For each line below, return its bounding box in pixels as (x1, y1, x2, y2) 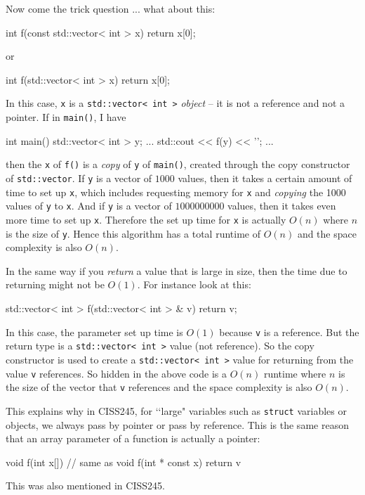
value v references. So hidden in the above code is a (6, 366, 227, 380)
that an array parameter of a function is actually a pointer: (6, 431, 260, 446)
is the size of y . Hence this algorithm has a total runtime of (6, 226, 260, 240)
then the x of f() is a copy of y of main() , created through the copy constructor (6, 157, 350, 172)
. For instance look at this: (137, 277, 251, 292)
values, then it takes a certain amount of (178, 170, 352, 185)
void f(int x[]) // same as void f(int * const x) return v (6, 454, 241, 469)
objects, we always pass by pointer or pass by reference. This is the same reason (6, 417, 349, 432)
